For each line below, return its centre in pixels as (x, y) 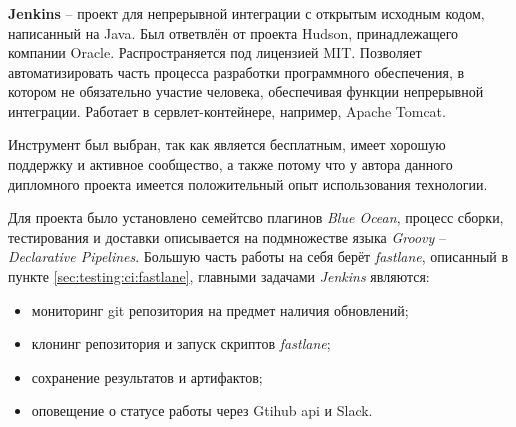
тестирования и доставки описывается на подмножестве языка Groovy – (227, 236)
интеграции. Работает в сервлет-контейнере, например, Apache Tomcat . (227, 110)
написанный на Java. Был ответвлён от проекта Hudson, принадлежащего (233, 32)
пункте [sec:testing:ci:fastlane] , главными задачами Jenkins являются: (219, 276)
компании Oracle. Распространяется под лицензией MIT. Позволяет (215, 52)
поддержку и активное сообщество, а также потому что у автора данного (230, 164)
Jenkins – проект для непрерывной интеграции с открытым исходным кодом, (246, 12)
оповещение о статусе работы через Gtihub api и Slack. (202, 410)
